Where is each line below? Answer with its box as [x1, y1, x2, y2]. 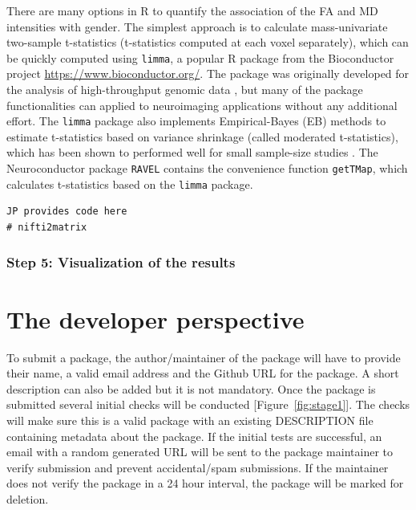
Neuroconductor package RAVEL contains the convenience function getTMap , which [6, 160, 408, 177]
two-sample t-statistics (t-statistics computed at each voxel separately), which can [6, 34, 409, 51]
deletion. [6, 490, 49, 507]
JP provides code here [6, 206, 127, 218]
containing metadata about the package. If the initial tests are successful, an [6, 427, 382, 444]
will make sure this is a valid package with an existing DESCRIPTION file [6, 411, 374, 428]
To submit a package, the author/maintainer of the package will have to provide [6, 349, 401, 365]
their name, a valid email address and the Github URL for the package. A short [6, 365, 399, 381]
